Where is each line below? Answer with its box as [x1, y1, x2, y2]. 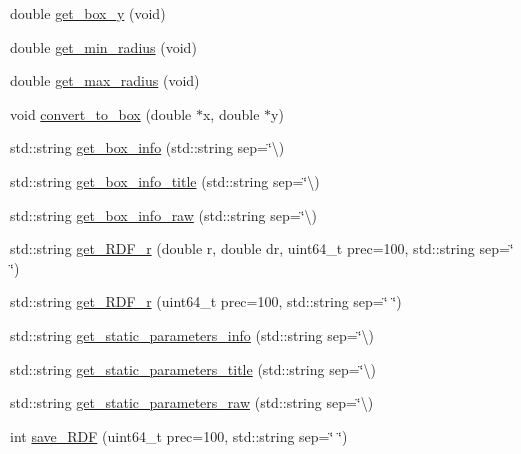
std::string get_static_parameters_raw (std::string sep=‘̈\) [10, 392, 374, 413]
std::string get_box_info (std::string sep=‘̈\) [10, 137, 285, 158]
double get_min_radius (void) [10, 36, 197, 57]
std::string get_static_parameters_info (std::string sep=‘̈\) [10, 324, 374, 345]
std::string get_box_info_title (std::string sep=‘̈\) [10, 170, 320, 191]
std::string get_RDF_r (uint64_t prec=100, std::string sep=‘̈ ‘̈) [10, 291, 402, 312]
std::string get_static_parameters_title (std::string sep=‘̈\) [10, 358, 376, 379]
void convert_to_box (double [10, 103, 192, 124]
